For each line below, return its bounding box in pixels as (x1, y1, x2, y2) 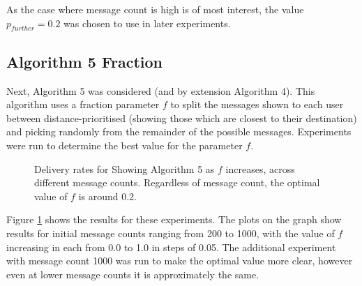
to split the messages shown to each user (170, 97, 344, 112)
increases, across (225, 161, 295, 176)
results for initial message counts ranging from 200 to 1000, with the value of (6, 225, 335, 240)
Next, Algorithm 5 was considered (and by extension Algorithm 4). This (6, 83, 315, 98)
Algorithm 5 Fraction (6, 50, 163, 72)
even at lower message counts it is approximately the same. (6, 266, 259, 281)
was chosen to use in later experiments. (63, 15, 231, 30)
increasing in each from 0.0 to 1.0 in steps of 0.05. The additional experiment (6, 239, 336, 254)
